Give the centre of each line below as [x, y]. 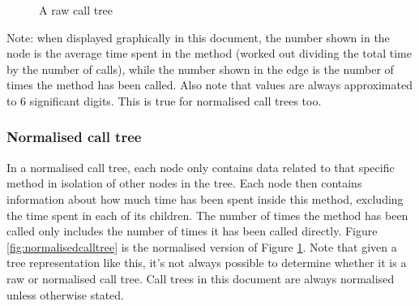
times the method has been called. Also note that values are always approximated [209, 85]
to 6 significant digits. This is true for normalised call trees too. [164, 100]
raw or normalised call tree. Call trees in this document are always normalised [201, 278]
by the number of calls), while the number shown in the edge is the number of [200, 69]
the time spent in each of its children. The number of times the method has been [207, 215]
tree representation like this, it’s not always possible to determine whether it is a [207, 263]
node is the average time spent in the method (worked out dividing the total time [209, 53]
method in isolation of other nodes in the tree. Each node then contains [184, 183]
